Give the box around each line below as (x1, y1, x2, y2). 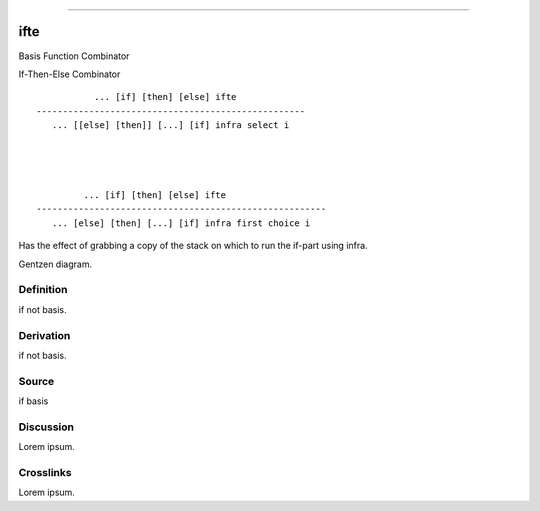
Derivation (18, 328, 71, 342)
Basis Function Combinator (18, 50, 130, 62)
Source (18, 374, 55, 388)
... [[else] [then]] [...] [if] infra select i (51, 120, 290, 131)
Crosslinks (18, 465, 72, 479)
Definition (18, 283, 68, 297)
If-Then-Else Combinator (18, 68, 121, 80)
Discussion (18, 420, 75, 434)
